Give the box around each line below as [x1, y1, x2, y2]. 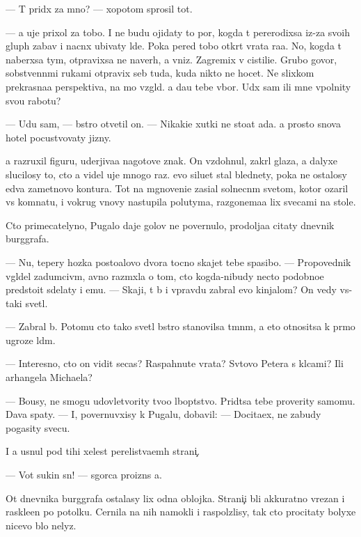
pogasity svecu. [6, 420, 70, 435]
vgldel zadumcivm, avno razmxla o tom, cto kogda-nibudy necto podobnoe [6, 268, 324, 283]
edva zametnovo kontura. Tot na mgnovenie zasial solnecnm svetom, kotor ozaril [6, 180, 348, 195]
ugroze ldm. [6, 332, 56, 347]
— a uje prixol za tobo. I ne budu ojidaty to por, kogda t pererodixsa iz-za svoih [6, 24, 351, 39]
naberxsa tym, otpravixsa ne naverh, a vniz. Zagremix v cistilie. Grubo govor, [6, 52, 337, 66]
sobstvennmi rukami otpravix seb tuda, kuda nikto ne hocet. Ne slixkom [6, 65, 314, 80]
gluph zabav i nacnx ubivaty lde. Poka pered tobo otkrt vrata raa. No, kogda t [6, 38, 342, 53]
